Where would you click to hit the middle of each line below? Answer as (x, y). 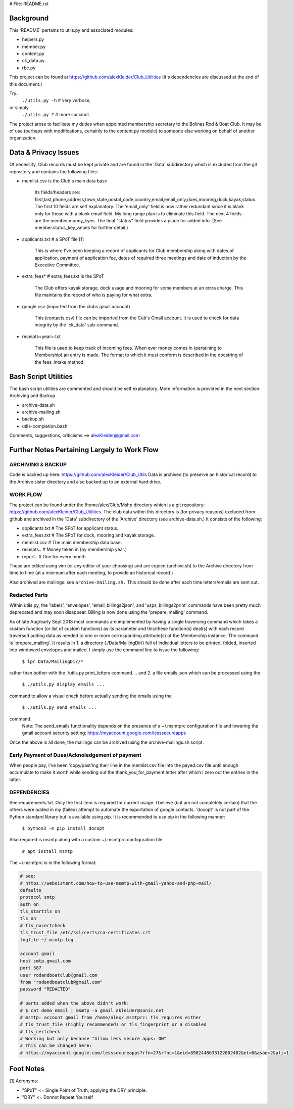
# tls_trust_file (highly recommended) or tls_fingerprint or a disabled (113, 1025)
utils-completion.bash (45, 426)
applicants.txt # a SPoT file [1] (53, 239)
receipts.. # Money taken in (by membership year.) (75, 549)
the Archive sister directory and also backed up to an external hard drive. (85, 481)
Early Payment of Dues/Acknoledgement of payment (75, 755)
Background (29, 18)
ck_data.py (33, 61)
